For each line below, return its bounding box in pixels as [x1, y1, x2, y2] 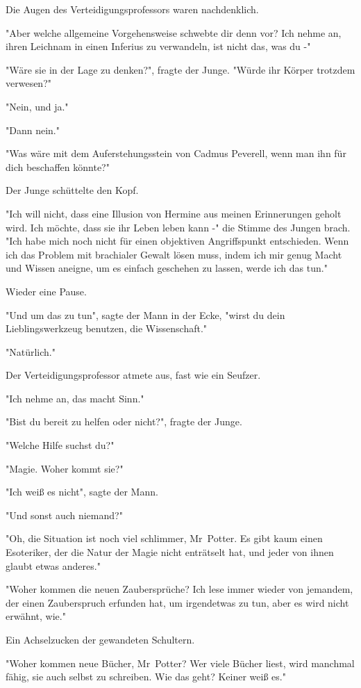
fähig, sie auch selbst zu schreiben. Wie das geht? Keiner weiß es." [6, 669, 286, 684]
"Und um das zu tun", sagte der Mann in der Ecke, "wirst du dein [6, 307, 285, 322]
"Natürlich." [6, 344, 56, 359]
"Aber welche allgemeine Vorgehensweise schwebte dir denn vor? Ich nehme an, [6, 25, 342, 40]
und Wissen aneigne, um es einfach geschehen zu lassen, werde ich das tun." [6, 261, 328, 275]
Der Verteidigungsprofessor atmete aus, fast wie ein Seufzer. [6, 368, 261, 382]
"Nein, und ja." [6, 99, 69, 113]
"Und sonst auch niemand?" [6, 507, 123, 522]
